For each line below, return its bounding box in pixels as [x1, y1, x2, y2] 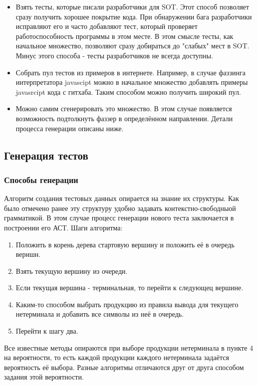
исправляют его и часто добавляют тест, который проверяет [15, 21, 198, 31]
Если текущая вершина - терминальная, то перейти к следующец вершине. [15, 282, 244, 293]
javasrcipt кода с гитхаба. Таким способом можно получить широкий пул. [15, 86, 241, 97]
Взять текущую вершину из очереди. [15, 265, 128, 276]
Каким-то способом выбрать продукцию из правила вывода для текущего [15, 299, 239, 309]
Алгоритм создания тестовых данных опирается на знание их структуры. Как [4, 193, 240, 203]
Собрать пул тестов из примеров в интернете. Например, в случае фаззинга [15, 67, 246, 77]
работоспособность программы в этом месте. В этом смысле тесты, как [15, 30, 234, 41]
